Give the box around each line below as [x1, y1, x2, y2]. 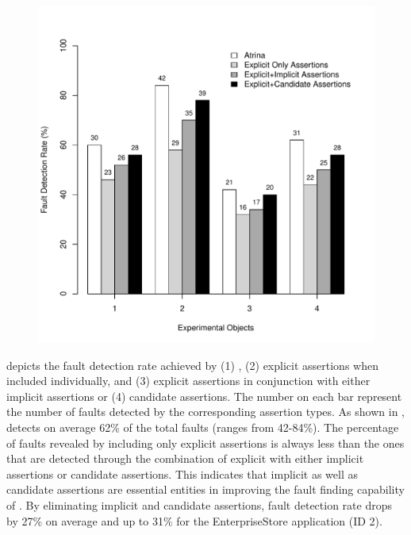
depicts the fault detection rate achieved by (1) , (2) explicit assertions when [6, 356, 378, 373]
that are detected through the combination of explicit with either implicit [6, 450, 364, 467]
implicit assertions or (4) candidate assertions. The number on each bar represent [6, 387, 402, 404]
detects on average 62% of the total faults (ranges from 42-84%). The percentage [6, 418, 399, 435]
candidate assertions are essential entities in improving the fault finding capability [6, 481, 405, 498]
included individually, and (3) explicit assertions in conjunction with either [6, 372, 371, 389]
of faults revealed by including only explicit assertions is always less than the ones [6, 434, 405, 451]
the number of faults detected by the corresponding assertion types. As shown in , [6, 403, 405, 420]
